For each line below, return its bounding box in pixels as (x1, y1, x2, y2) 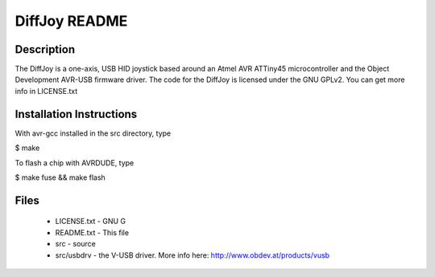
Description (14, 43, 76, 56)
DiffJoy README (14, 12, 128, 30)
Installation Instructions (14, 107, 138, 120)
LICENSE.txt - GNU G (55, 217, 126, 226)
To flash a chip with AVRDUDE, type (14, 157, 135, 168)
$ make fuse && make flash (14, 173, 106, 182)
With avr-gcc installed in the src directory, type (14, 128, 172, 138)
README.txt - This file (55, 227, 129, 237)
